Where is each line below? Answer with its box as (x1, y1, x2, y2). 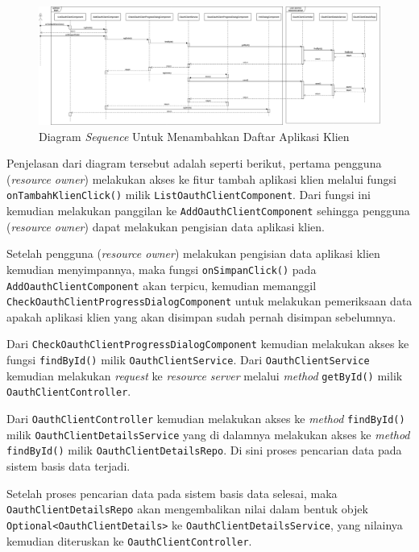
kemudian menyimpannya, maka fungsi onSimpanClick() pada (6, 260, 317, 277)
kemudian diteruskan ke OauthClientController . (6, 532, 252, 549)
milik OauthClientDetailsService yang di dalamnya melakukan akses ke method (6, 425, 410, 442)
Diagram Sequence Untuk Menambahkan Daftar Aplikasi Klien (39, 127, 350, 144)
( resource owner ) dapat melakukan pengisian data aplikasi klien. (6, 218, 326, 234)
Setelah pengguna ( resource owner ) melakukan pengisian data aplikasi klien (6, 245, 380, 262)
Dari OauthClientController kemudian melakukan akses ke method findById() (6, 410, 405, 427)
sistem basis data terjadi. (6, 458, 131, 475)
